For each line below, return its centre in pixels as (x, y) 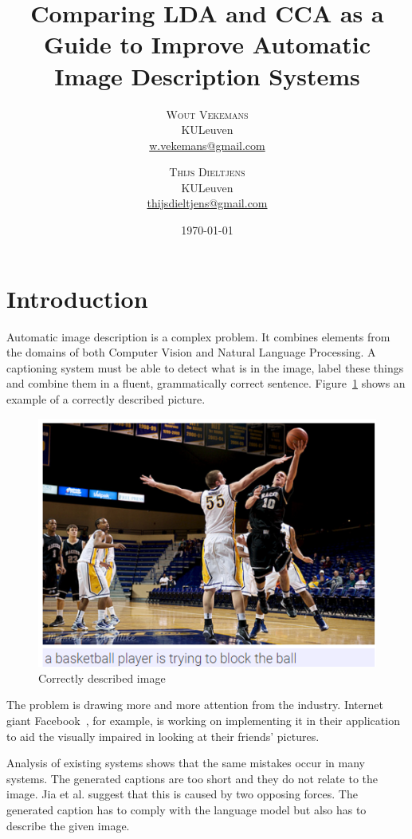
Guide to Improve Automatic (207, 44)
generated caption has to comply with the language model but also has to (186, 810)
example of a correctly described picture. (106, 398)
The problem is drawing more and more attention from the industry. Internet (195, 705)
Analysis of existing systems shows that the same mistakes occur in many (186, 763)
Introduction (77, 298)
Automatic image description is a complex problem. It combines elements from (198, 336)
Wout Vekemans (207, 114)
